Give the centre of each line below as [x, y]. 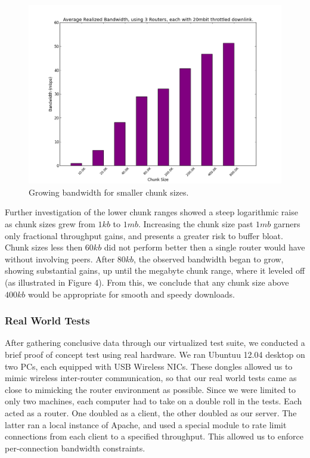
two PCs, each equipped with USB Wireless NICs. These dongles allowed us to [149, 366]
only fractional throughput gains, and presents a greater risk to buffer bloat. [144, 235]
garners [287, 223]
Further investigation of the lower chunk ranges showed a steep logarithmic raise [151, 212]
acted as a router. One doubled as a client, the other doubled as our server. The [151, 412]
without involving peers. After [60, 259]
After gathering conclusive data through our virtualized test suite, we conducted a [155, 343]
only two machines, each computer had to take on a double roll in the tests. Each [154, 401]
